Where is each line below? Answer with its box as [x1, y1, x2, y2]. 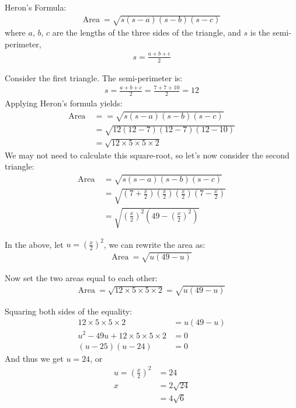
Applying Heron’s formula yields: [5, 97, 123, 109]
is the [250, 26, 270, 39]
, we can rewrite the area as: [103, 238, 206, 250]
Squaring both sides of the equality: [5, 305, 133, 317]
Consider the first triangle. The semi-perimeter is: [5, 71, 183, 84]
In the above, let [5, 238, 64, 250]
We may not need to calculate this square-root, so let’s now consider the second [5, 148, 290, 161]
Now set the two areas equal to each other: [5, 271, 158, 283]
